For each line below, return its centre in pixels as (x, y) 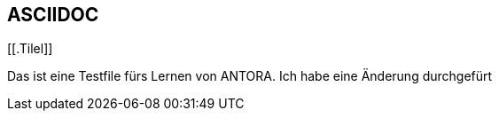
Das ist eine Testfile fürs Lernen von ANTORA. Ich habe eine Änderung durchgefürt (250, 76)
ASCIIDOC (53, 15)
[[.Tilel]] (30, 49)
